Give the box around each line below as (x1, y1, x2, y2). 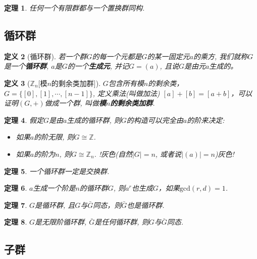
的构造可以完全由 (126, 114, 183, 125)
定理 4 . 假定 (4, 114, 43, 125)
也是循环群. (127, 199, 165, 210)
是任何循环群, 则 (94, 217, 149, 227)
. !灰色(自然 (94, 148, 132, 159)
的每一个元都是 (92, 51, 142, 61)
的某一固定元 (147, 51, 190, 61)
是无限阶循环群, (35, 217, 87, 227)
